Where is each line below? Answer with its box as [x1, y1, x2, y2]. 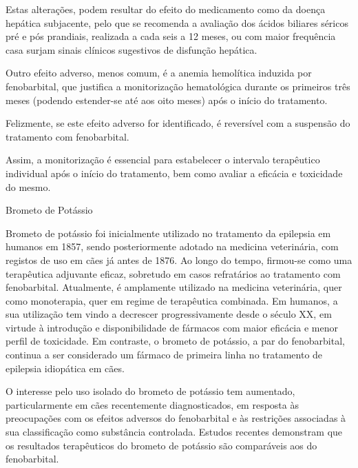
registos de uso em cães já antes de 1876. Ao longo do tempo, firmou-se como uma [6, 252, 352, 267]
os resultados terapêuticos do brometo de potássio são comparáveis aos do [6, 438, 317, 452]
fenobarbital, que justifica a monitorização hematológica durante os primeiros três [6, 79, 350, 93]
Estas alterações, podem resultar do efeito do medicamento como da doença [6, 2, 326, 16]
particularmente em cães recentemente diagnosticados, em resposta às [6, 397, 299, 411]
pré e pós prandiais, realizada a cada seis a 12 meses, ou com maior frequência [6, 29, 336, 43]
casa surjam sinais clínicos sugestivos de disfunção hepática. [6, 42, 257, 57]
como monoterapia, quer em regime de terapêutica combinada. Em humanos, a [6, 293, 338, 307]
